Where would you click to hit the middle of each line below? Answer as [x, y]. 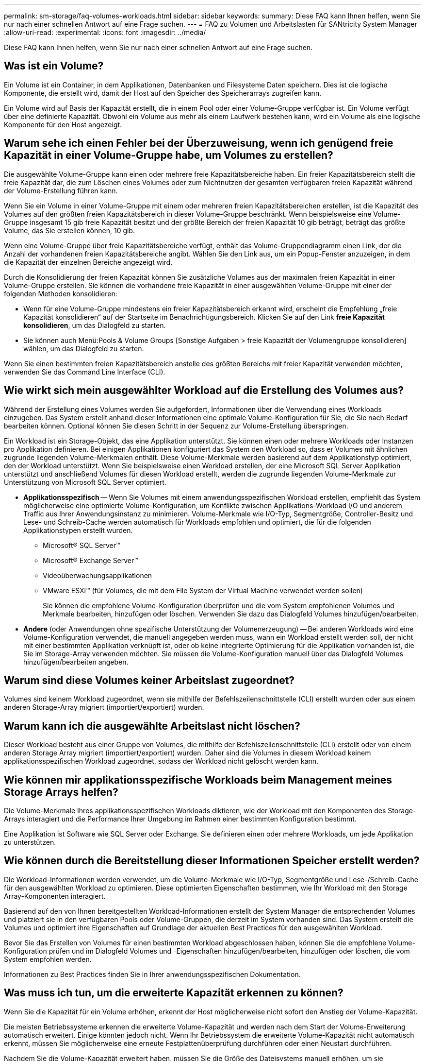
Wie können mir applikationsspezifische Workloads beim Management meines [198, 780]
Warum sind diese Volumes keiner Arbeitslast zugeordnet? [149, 680]
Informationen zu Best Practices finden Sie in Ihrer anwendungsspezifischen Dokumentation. [152, 974]
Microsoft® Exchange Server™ [90, 560]
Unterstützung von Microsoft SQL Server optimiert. [85, 482]
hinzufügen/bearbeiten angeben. [76, 662]
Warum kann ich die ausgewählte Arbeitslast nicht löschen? [152, 726]
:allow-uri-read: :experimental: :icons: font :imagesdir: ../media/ [105, 32]
